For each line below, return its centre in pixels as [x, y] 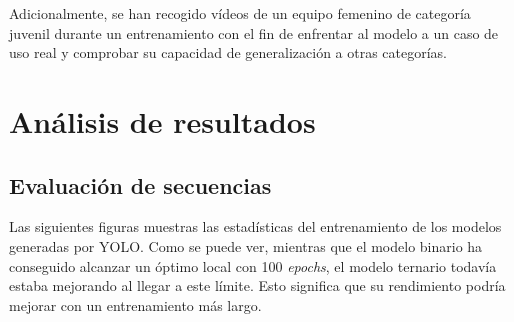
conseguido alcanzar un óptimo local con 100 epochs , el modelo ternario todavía [253, 265]
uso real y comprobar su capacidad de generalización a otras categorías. [228, 52]
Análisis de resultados [162, 120]
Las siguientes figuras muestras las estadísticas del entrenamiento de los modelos [255, 226]
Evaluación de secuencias [140, 184]
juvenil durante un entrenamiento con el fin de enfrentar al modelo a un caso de [254, 32]
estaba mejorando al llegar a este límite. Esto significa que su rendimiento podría [257, 285]
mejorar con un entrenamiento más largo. [135, 304]
